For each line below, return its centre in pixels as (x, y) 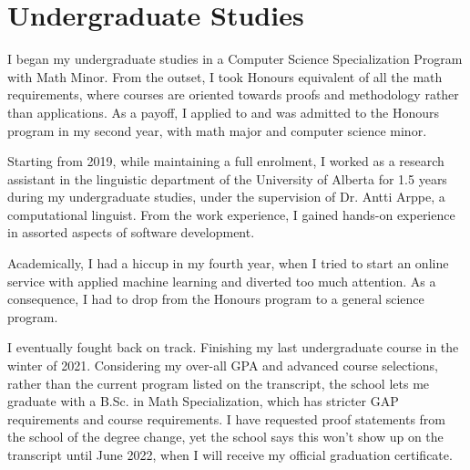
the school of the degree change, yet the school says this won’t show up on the (225, 437)
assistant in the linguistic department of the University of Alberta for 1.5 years (227, 178)
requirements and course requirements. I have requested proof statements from (227, 418)
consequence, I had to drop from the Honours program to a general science (216, 299)
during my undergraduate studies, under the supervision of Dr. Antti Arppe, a (226, 197)
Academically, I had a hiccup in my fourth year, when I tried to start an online (228, 263)
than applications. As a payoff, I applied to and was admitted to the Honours (224, 112)
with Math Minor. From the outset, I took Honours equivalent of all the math (225, 76)
